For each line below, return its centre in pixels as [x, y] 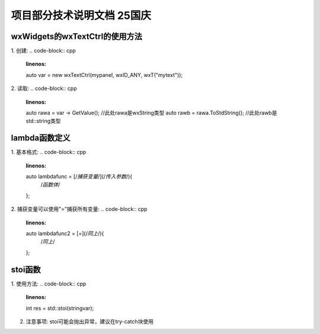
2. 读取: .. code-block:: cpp [44, 88]
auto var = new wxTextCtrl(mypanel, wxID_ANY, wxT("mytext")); [104, 75]
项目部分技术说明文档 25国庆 [81, 15]
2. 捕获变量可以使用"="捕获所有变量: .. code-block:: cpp [79, 209]
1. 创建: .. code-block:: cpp [44, 51]
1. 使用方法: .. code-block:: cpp [49, 284]
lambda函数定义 [41, 138]
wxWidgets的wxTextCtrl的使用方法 [76, 36]
